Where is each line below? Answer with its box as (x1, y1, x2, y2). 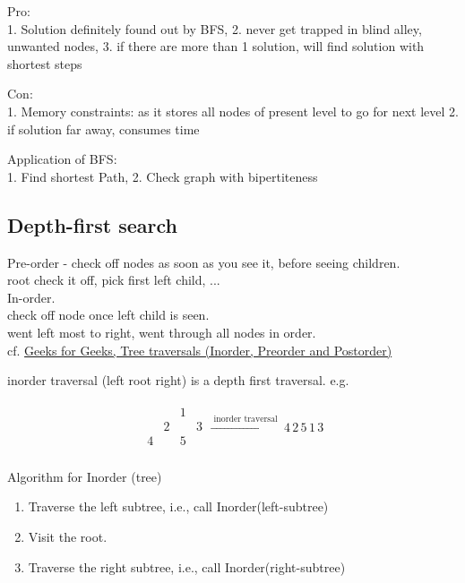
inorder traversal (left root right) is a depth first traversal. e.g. (7, 371, 349, 390)
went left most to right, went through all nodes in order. (7, 322, 316, 341)
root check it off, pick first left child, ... (7, 270, 220, 289)
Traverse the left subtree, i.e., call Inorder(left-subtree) (28, 497, 329, 516)
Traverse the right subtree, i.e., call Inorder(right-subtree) (28, 557, 346, 576)
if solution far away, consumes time (7, 119, 200, 138)
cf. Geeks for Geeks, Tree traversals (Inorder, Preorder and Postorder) (7, 340, 392, 359)
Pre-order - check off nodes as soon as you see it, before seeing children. (7, 253, 400, 271)
